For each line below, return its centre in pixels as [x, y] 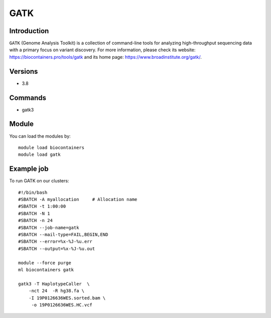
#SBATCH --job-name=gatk [49, 228]
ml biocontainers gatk [46, 270]
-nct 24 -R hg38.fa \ [56, 291]
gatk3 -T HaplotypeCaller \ [54, 284]
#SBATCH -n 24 [35, 221]
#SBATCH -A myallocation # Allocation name [78, 199]
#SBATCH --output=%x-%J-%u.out [57, 248]
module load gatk [39, 155]
